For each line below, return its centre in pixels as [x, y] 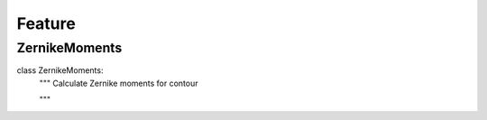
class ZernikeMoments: [60, 70]
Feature [46, 23]
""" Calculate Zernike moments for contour [119, 83]
